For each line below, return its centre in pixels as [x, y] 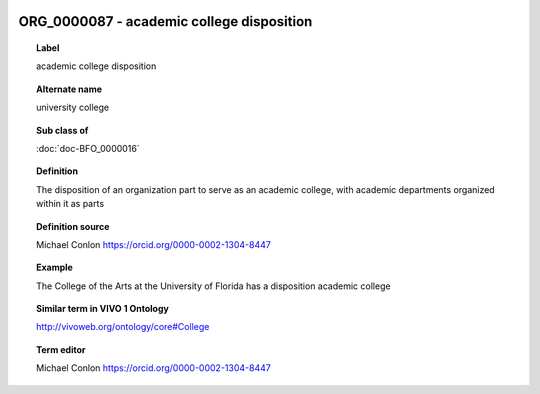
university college [73, 107]
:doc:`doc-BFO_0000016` [88, 148]
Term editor [61, 349]
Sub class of [62, 130]
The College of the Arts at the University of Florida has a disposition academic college [213, 286]
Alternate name [69, 89]
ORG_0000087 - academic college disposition [165, 21]
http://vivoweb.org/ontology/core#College [123, 327]
